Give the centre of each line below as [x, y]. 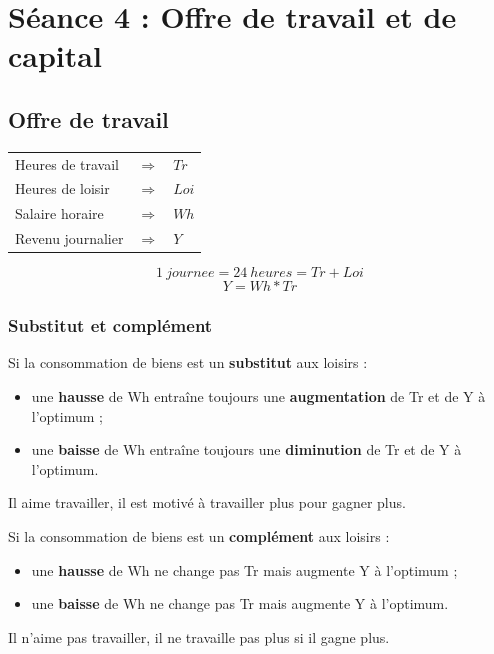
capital [55, 55]
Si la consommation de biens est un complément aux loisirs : [199, 535]
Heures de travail [67, 163]
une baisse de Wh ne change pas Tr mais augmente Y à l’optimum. [240, 603]
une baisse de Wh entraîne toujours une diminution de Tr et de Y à [246, 449]
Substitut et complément [110, 325]
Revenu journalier [69, 238]
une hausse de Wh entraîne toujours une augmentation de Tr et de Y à [258, 395]
